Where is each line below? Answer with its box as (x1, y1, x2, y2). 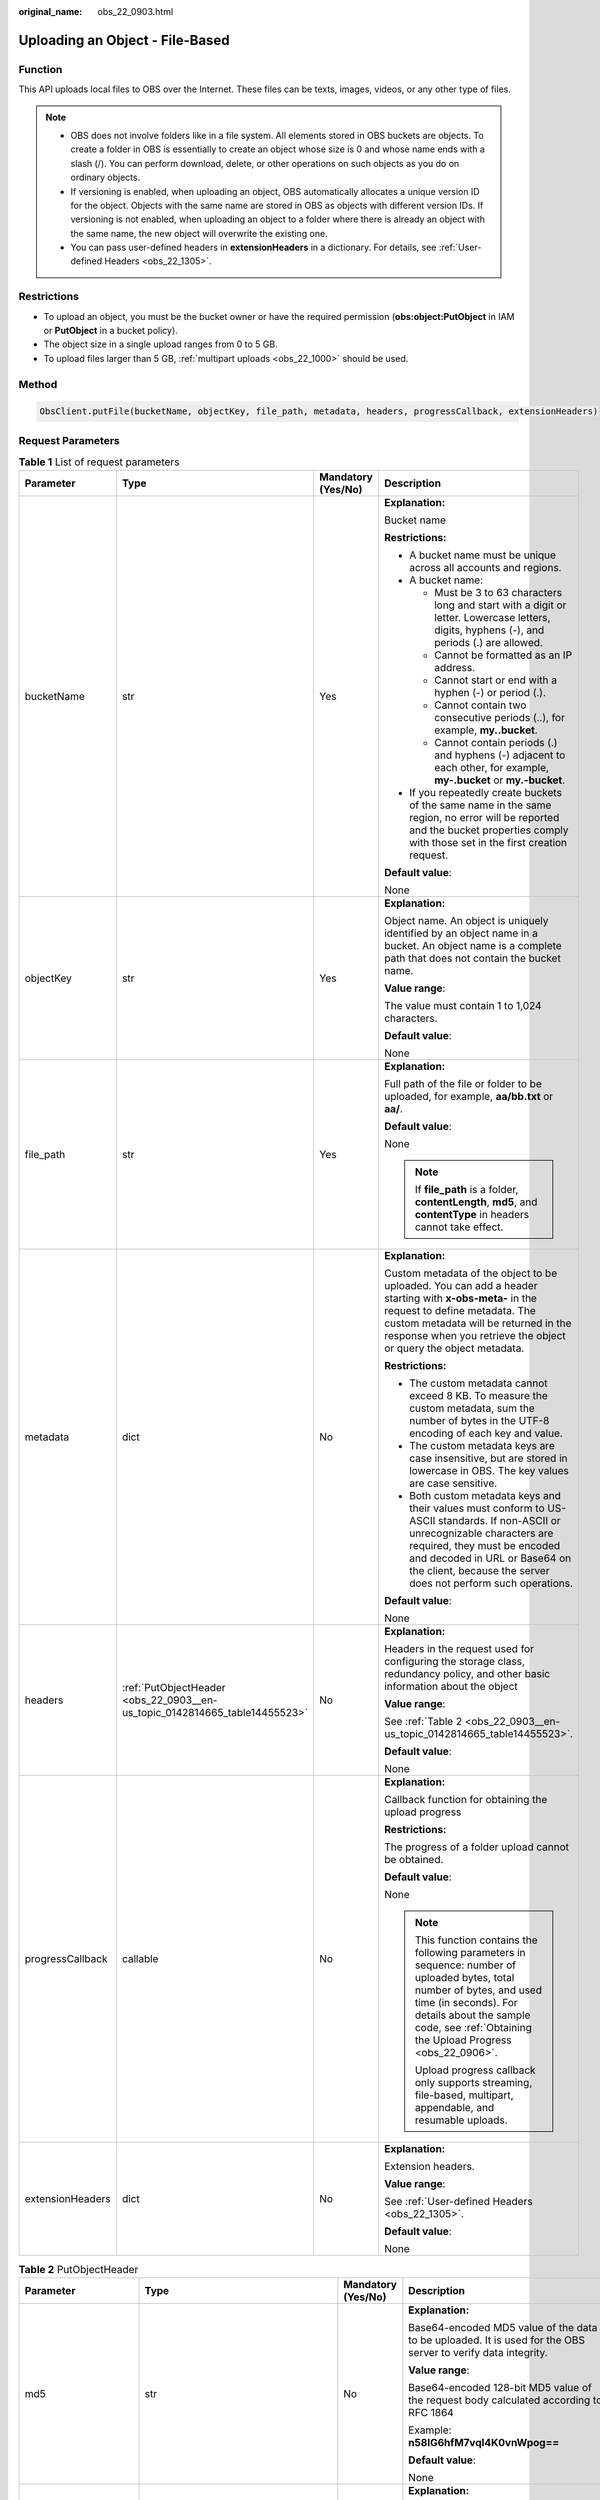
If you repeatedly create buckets (408, 786, 562, 800)
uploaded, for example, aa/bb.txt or (383, 1090, 554, 1104)
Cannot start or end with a (433, 673, 557, 687)
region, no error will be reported (408, 811, 560, 825)
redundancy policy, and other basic (383, 1667, 550, 1681)
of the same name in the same (408, 798, 552, 812)
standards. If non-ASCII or (438, 1514, 561, 1528)
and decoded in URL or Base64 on (408, 1551, 572, 1565)
